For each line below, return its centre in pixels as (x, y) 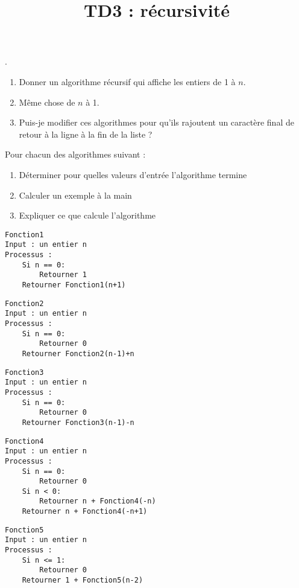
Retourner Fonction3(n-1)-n (78, 422)
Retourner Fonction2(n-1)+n (78, 353)
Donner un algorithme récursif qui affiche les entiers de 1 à (127, 81)
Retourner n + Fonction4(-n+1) (85, 512)
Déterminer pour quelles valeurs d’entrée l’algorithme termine (133, 174)
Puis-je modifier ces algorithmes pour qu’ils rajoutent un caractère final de (156, 122)
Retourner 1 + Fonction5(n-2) (83, 580)
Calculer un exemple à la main (75, 195)
